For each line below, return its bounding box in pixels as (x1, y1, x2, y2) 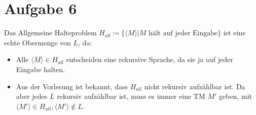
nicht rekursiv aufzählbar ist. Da (144, 81, 245, 91)
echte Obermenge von (4, 37, 71, 47)
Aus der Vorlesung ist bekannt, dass (16, 81, 128, 91)
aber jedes (16, 91, 48, 101)
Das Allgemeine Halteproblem (4, 27, 97, 38)
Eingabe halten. (16, 64, 65, 74)
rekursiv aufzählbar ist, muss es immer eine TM (57, 91, 205, 101)
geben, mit (219, 91, 252, 101)
